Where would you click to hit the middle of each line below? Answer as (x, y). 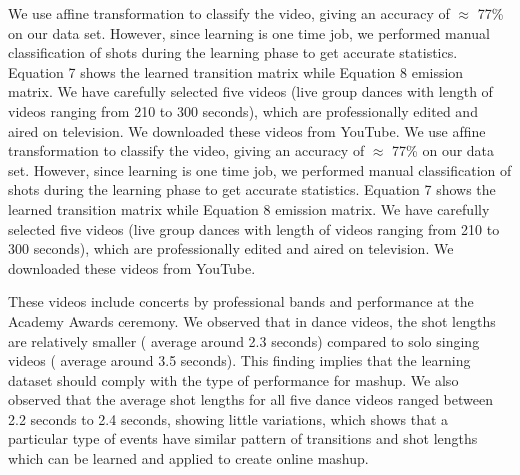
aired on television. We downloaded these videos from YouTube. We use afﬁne (247, 130)
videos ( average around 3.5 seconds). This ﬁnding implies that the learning (239, 360)
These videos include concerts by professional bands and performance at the (241, 301)
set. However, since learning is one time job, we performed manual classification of (260, 169)
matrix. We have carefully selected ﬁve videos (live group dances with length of (250, 91)
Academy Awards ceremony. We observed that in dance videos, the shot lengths (252, 320)
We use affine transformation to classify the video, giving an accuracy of (229, 13)
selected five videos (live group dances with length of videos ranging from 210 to (254, 228)
